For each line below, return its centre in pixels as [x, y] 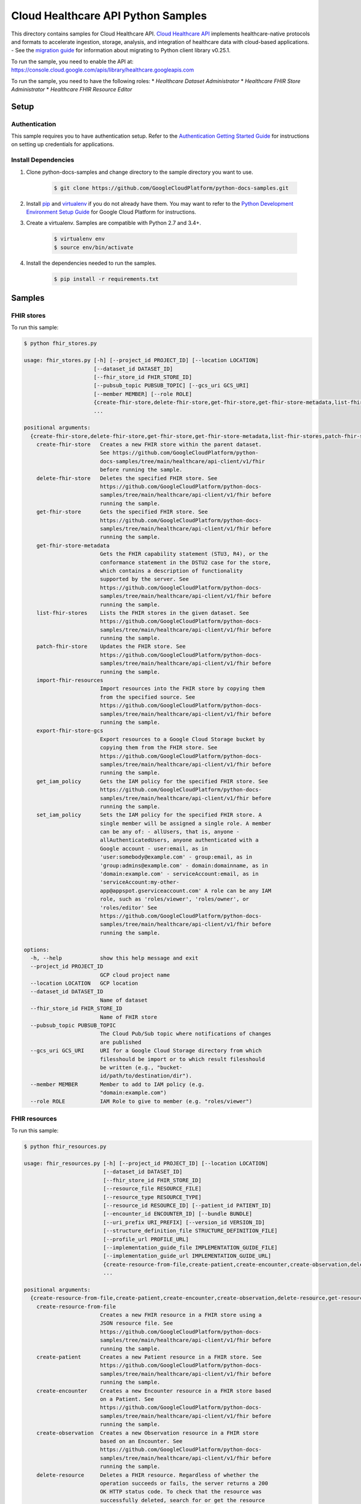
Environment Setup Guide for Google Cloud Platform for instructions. [111, 212]
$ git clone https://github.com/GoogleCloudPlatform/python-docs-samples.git [171, 188]
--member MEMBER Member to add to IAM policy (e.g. [118, 1084]
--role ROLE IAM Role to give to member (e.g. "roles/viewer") [141, 1101]
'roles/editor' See [128, 908]
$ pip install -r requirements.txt [106, 279]
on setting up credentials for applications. [63, 144]
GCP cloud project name [135, 975]
